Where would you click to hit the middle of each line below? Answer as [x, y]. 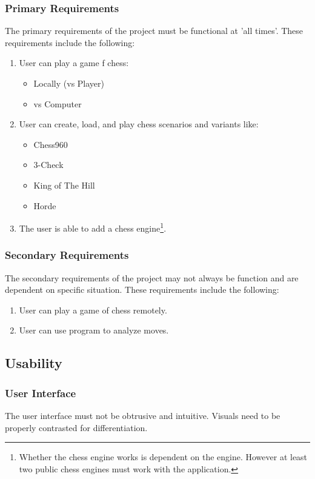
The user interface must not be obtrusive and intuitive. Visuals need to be [143, 415]
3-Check [48, 165]
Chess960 [51, 144]
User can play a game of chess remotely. [93, 310]
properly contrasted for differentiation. [76, 427]
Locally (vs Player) [69, 83]
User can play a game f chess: [74, 63]
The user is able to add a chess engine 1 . [93, 227]
